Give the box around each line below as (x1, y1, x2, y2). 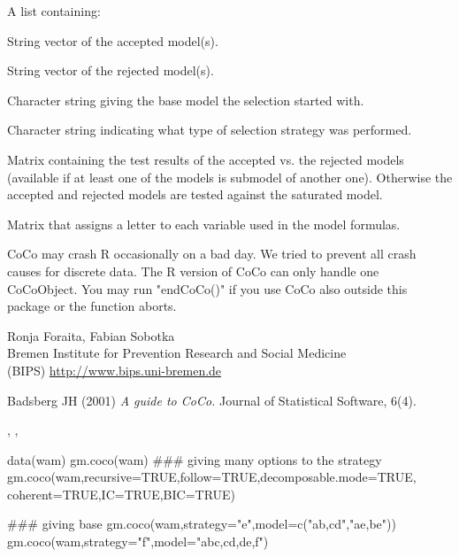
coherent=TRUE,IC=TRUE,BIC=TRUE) (7, 484, 236, 503)
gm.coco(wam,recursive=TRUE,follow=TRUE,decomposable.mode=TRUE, (7, 468, 417, 486)
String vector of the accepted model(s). (7, 31, 218, 50)
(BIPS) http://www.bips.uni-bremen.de (7, 360, 222, 379)
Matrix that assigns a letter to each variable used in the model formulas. (7, 214, 401, 233)
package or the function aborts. (7, 297, 177, 315)
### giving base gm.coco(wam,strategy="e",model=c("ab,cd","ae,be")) (7, 514, 396, 533)
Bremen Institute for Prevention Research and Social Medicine (7, 344, 347, 362)
